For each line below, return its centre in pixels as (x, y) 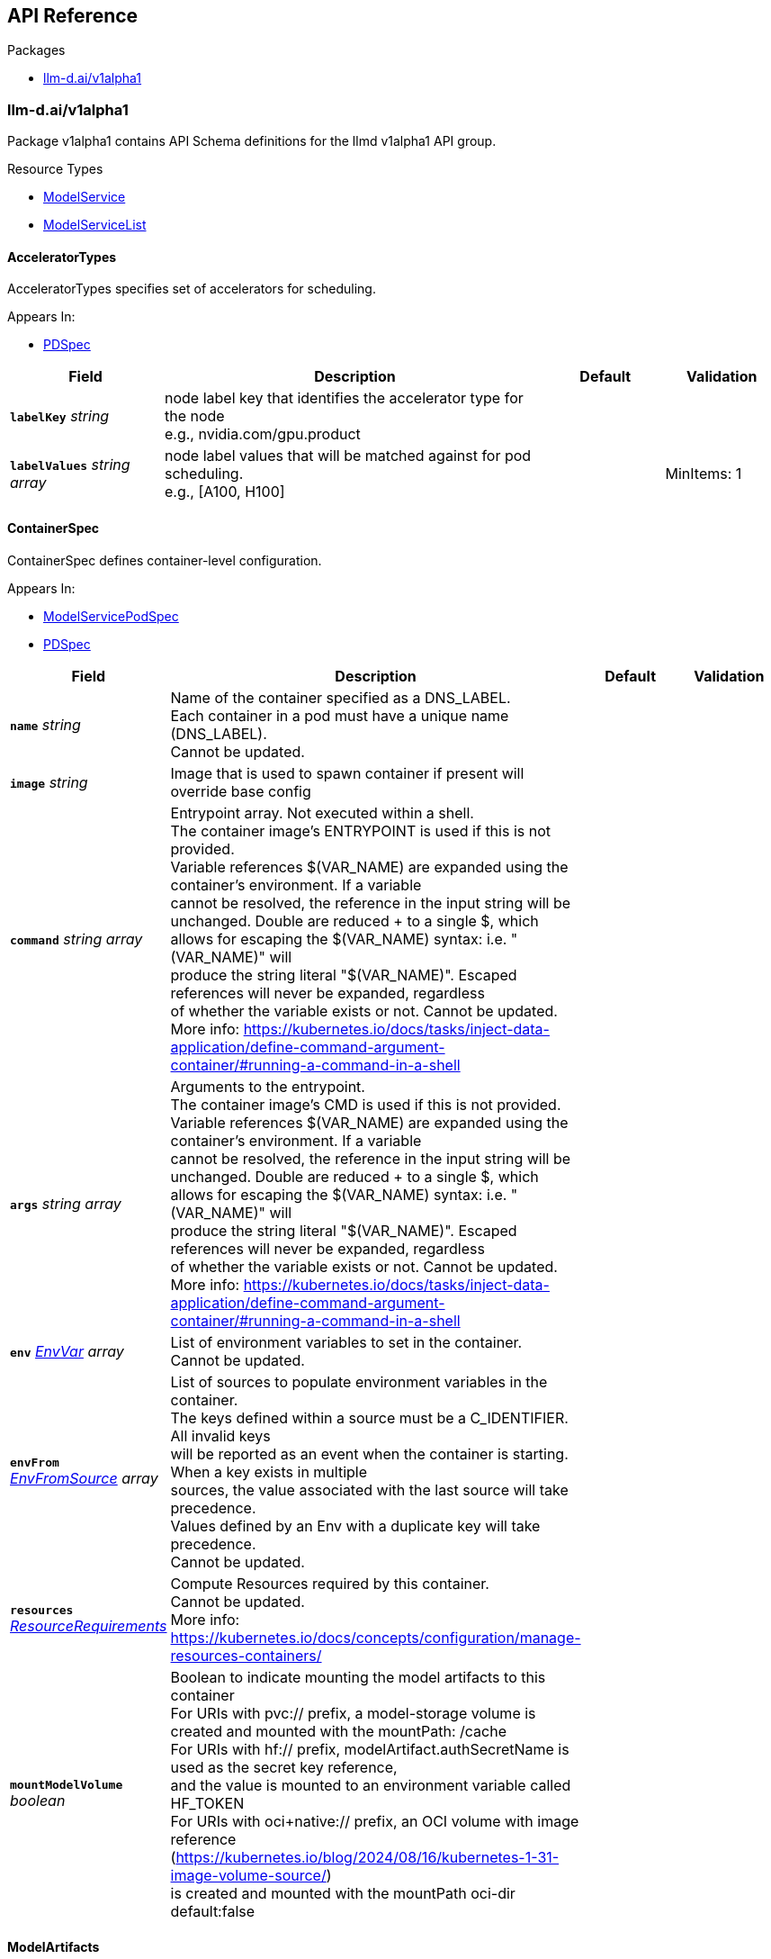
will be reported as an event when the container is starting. (369, 1453)
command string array (76, 939)
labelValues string (70, 465)
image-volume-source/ (248, 1875)
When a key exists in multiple (269, 1472)
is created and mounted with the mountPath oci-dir (343, 1893)
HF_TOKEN (207, 1803)
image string (49, 782)
